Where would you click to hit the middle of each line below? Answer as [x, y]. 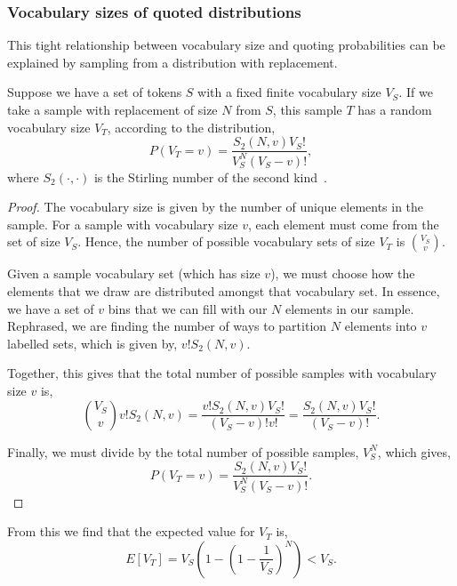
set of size [34, 241]
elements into [381, 326]
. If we [416, 92]
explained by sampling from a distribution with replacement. [172, 62]
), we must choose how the [343, 273]
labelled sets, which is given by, [92, 343]
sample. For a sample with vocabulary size [123, 224]
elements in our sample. [349, 308]
